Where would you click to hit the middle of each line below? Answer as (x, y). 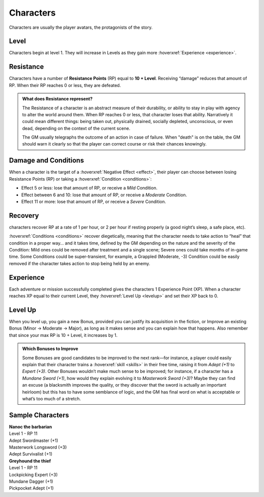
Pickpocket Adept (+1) (31, 488)
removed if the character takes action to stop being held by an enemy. (80, 263)
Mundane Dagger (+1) (31, 481)
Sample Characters (39, 415)
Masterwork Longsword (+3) (38, 447)
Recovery (24, 216)
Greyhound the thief (30, 461)
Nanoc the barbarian (31, 427)
